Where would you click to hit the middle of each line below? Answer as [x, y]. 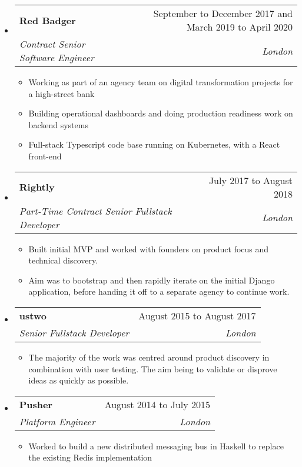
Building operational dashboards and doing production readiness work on [161, 113]
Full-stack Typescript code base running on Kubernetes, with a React [154, 144]
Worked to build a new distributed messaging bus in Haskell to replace [156, 446]
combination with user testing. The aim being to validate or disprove [153, 368]
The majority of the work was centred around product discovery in [149, 357]
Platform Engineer [57, 421]
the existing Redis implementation [90, 457]
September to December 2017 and [223, 13]
